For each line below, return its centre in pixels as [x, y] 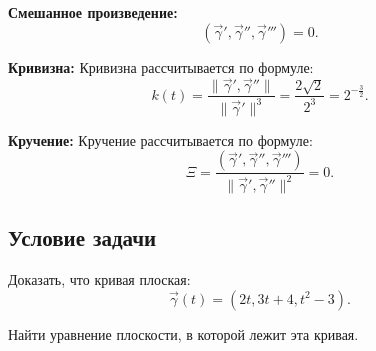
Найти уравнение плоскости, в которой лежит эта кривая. [183, 333]
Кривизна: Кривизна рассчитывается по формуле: [161, 66]
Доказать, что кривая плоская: [99, 278]
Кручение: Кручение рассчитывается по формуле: [160, 139]
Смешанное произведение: [93, 12]
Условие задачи [82, 237]
